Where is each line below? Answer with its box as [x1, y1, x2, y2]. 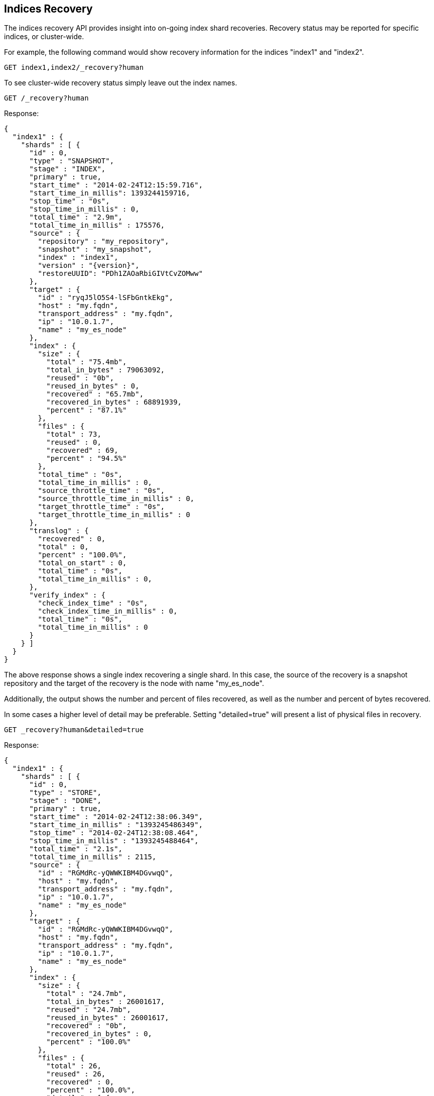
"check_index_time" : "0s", [38, 599, 148, 608]
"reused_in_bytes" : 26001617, [46, 1014, 169, 1022]
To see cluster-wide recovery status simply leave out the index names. [4, 78, 237, 87]
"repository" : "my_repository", [38, 237, 169, 246]
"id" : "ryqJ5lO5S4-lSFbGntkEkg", [38, 293, 174, 302]
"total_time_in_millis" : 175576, [29, 221, 165, 230]
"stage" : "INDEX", [29, 165, 106, 173]
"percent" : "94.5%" [46, 454, 127, 463]
